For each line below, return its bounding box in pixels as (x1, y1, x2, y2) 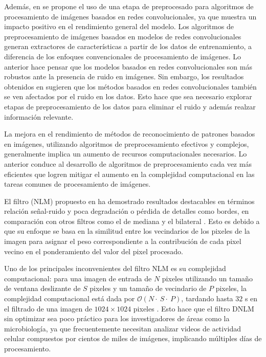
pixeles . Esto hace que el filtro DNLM (133, 303, 254, 314)
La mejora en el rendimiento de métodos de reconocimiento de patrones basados (4, 128, 255, 139)
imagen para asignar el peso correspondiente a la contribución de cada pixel (4, 236, 241, 247)
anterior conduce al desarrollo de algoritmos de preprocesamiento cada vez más (4, 158, 252, 169)
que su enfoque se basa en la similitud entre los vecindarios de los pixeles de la (4, 226, 250, 236)
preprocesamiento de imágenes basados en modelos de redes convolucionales (4, 31, 241, 41)
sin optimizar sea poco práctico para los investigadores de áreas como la (4, 313, 230, 324)
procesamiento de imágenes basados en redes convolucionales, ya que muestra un (4, 11, 257, 21)
